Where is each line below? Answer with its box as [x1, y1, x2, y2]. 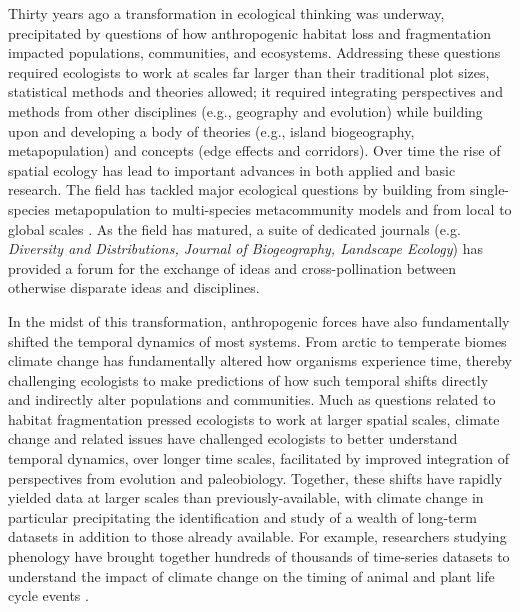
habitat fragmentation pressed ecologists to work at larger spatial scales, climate [8, 408, 500, 429]
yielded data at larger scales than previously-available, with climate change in [8, 487, 484, 508]
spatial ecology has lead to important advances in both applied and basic [8, 159, 456, 180]
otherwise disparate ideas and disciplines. [8, 277, 260, 298]
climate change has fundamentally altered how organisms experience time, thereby [8, 350, 512, 371]
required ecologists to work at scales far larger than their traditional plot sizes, [8, 61, 490, 82]
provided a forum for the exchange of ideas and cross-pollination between [8, 257, 457, 278]
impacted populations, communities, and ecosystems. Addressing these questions [8, 42, 501, 63]
